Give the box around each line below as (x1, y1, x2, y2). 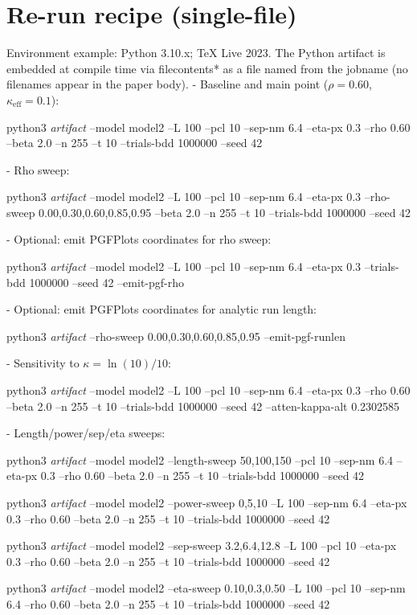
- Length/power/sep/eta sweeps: (6, 424, 166, 441)
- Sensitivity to (6, 355, 80, 371)
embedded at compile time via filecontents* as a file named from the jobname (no (6, 59, 408, 76)
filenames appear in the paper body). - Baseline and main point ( (6, 76, 329, 92)
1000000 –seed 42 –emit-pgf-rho (29, 273, 185, 290)
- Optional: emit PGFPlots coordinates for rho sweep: (6, 231, 272, 248)
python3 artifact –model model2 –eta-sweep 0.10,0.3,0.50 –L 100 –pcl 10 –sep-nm (6, 580, 406, 597)
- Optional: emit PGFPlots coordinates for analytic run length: (6, 301, 317, 318)
